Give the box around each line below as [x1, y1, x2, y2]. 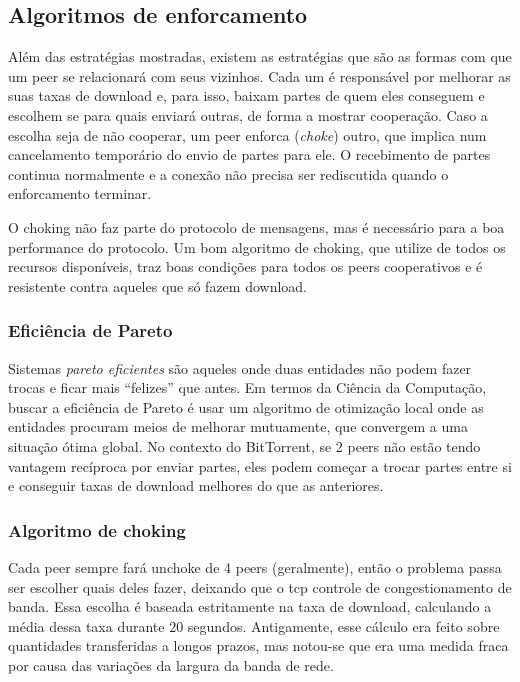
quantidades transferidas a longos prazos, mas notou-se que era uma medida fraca [8, 635, 509, 656]
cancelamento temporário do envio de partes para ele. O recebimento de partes [8, 144, 491, 165]
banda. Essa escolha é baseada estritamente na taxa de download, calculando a [8, 596, 492, 617]
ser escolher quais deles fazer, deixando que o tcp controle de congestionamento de [8, 576, 512, 597]
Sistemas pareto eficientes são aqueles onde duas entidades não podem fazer [8, 357, 472, 378]
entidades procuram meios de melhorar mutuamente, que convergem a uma [8, 416, 468, 437]
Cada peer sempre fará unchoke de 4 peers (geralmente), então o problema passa [8, 556, 502, 577]
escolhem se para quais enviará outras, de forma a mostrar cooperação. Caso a [8, 104, 488, 125]
